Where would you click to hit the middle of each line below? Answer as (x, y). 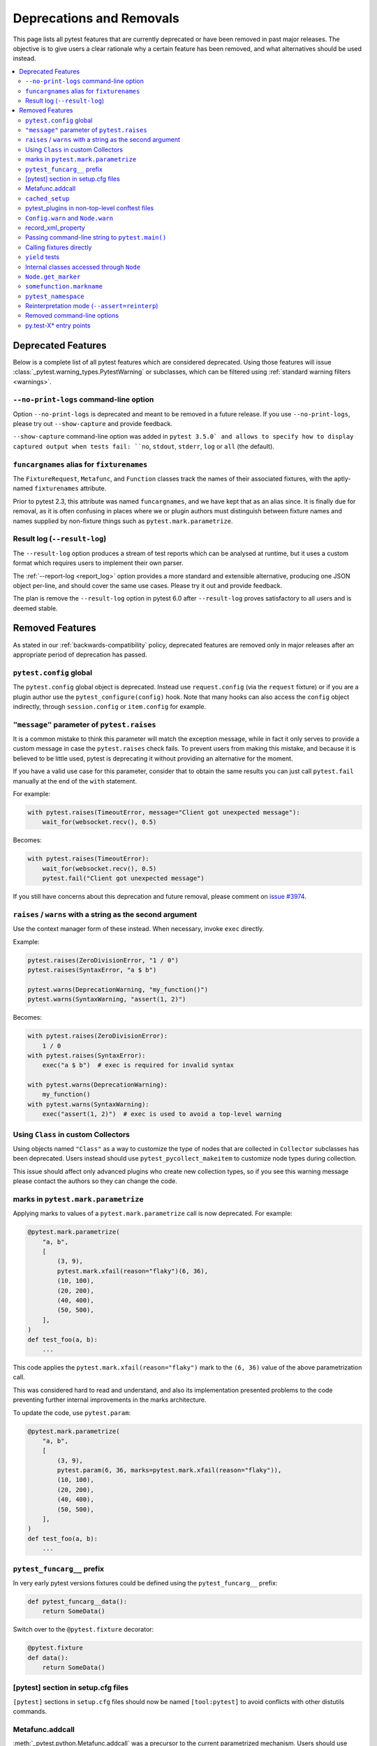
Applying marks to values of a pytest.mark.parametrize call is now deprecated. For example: (153, 1213)
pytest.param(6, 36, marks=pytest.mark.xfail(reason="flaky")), (169, 1470)
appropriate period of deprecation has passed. (80, 654)
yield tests (42, 257)
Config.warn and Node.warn (69, 218)
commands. (30, 1712)
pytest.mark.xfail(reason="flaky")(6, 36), (133, 1271)
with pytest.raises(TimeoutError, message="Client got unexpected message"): (164, 812)
